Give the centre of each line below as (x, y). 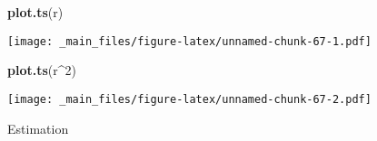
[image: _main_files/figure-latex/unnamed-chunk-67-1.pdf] (189, 41)
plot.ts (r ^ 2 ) (42, 70)
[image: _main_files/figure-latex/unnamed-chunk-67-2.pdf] (189, 99)
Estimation (38, 128)
